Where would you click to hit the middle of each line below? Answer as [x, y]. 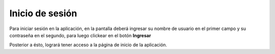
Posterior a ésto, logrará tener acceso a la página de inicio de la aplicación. [88, 45]
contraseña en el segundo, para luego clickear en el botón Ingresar [80, 35]
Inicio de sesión [43, 13]
